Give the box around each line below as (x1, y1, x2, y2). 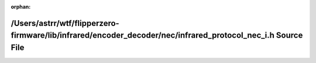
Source (276, 31, 303, 40)
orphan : (11, 3, 31, 10)
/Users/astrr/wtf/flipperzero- (11, 18, 119, 28)
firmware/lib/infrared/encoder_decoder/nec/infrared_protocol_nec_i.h (11, 31, 275, 40)
